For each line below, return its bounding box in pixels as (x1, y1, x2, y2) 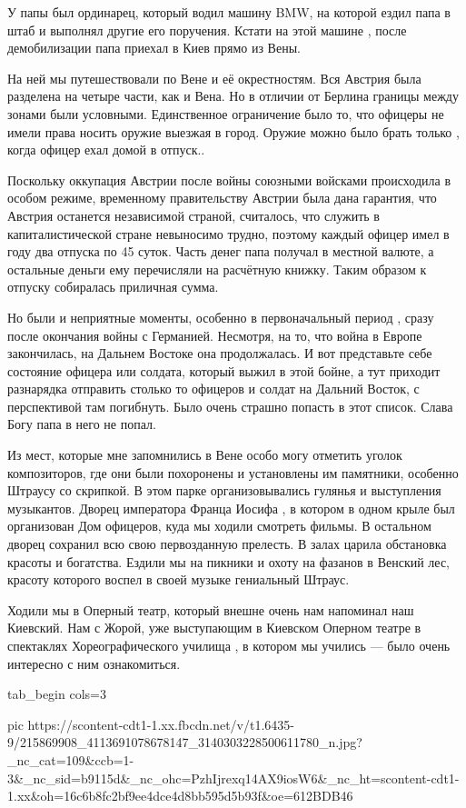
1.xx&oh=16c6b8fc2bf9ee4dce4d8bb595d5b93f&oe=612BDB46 (7, 786, 353, 805)
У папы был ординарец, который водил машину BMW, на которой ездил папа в (7, 3, 451, 21)
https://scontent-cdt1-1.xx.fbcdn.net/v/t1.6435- (27, 714, 294, 733)
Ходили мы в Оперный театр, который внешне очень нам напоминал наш (7, 600, 414, 619)
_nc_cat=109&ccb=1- (7, 750, 134, 769)
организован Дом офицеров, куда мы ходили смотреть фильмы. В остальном (7, 516, 431, 535)
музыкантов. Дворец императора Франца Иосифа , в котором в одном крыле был (7, 498, 455, 517)
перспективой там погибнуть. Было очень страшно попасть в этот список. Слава (7, 396, 453, 415)
